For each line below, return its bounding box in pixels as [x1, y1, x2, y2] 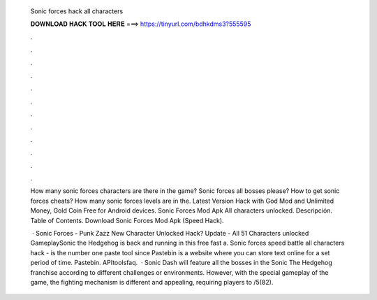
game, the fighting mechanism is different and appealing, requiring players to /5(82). [30, 278, 274, 286]
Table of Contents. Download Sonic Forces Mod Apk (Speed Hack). [30, 216, 224, 224]
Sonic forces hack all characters [30, 7, 124, 15]
